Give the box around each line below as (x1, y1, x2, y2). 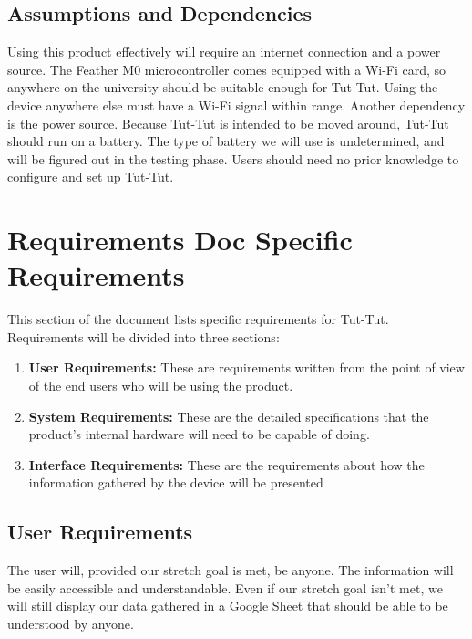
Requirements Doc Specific (7, 221, 353, 258)
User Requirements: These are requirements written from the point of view (28, 358, 465, 377)
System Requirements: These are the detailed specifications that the (28, 406, 429, 425)
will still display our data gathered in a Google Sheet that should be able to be (7, 596, 448, 615)
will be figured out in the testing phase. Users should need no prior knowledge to (7, 149, 459, 168)
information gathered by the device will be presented (28, 473, 323, 492)
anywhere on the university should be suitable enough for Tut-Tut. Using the (7, 78, 438, 97)
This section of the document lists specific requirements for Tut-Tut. (7, 309, 389, 329)
